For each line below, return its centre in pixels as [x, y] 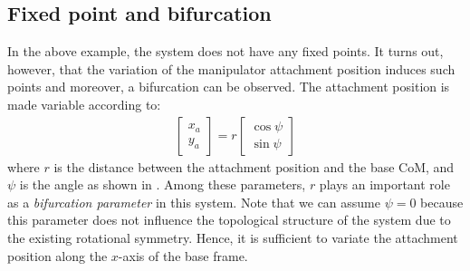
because [442, 202]
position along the [58, 255]
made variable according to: [84, 104]
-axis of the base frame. [183, 255]
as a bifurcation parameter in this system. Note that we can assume [194, 202]
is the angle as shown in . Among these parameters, [163, 184]
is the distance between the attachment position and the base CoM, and [254, 166]
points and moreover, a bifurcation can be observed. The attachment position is [229, 87]
